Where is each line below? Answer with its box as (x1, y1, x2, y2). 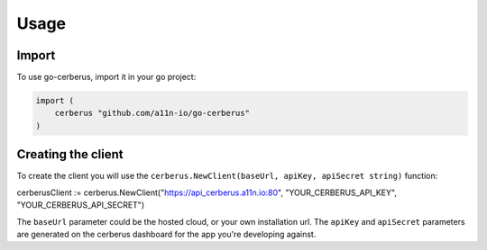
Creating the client (16, 147, 124, 162)
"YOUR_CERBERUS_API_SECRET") (16, 200, 144, 210)
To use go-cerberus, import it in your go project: (16, 72, 197, 83)
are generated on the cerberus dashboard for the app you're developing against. (16, 228, 317, 239)
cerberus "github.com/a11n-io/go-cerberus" (54, 108, 250, 119)
